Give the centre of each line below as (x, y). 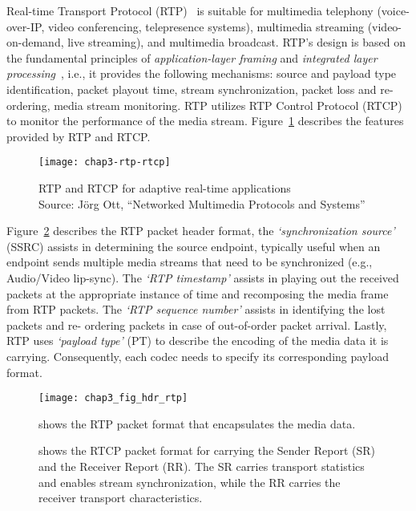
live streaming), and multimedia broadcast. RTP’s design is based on (236, 42)
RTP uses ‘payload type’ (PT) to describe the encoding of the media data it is (198, 341)
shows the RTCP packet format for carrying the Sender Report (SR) (207, 450)
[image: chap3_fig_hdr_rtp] (113, 398)
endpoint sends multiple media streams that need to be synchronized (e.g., (190, 262)
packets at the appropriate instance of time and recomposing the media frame (198, 293)
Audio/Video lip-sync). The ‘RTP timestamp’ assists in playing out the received (203, 277)
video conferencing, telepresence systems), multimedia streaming (206, 26)
